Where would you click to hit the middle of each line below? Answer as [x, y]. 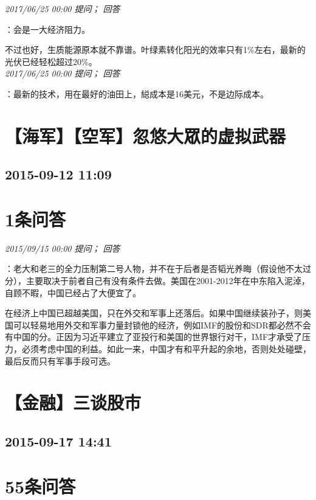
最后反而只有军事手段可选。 [60, 360]
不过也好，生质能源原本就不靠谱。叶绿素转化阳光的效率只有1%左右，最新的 [155, 50]
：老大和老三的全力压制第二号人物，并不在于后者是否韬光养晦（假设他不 [149, 269]
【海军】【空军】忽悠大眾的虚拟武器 [146, 135]
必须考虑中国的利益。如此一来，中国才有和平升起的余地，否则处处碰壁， [166, 349]
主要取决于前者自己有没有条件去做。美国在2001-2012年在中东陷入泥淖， [168, 281]
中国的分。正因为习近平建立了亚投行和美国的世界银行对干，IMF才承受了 [158, 337]
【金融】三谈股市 [73, 402]
